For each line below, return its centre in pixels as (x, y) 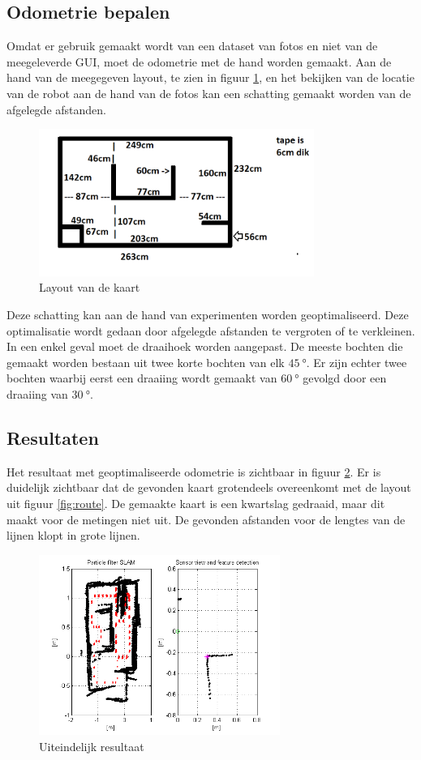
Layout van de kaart (90, 287)
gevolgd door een (345, 378)
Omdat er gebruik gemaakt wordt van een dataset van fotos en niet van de (192, 46)
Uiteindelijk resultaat (92, 746)
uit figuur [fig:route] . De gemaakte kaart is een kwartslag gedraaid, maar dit (196, 503)
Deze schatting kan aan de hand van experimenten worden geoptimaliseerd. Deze (208, 314)
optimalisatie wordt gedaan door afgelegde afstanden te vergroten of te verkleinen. (211, 330)
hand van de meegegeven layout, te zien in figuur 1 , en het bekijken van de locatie (210, 77)
